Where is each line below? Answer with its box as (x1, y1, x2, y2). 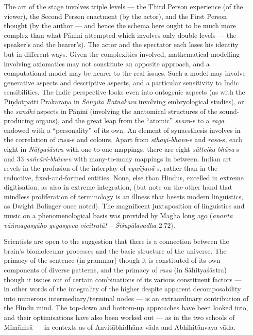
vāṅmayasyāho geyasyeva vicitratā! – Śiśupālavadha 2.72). (4, 220, 175, 230)
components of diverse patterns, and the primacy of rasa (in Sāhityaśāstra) (4, 265, 227, 275)
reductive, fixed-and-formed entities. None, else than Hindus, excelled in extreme (4, 172, 244, 182)
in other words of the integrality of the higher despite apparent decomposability (4, 284, 241, 294)
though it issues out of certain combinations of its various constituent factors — (4, 274, 242, 284)
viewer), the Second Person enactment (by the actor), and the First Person (4, 11, 227, 21)
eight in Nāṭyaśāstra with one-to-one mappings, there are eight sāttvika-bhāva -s (4, 144, 239, 154)
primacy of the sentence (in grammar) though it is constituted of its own (4, 255, 220, 265)
